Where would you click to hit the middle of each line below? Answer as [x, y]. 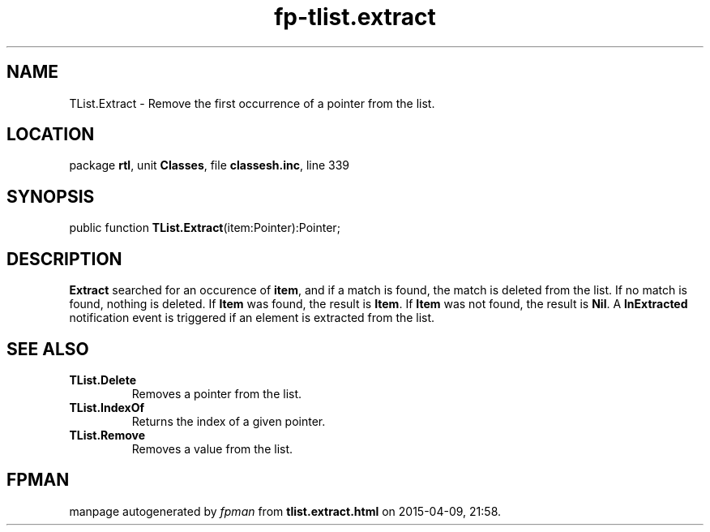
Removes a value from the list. [212, 448]
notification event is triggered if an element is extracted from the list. [252, 318]
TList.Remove [107, 435]
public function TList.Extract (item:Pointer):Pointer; [205, 228]
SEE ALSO [48, 349]
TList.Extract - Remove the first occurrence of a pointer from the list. [252, 103]
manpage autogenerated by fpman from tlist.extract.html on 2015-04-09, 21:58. [285, 511]
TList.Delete [103, 380]
